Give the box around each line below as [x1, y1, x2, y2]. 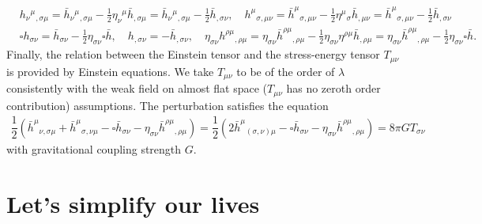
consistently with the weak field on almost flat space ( [6, 80, 268, 97]
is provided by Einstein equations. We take [6, 63, 214, 79]
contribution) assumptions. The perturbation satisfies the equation [6, 97, 329, 113]
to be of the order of [236, 63, 335, 79]
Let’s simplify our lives [6, 187, 260, 219]
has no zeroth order [286, 80, 381, 97]
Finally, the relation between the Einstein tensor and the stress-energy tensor [6, 46, 380, 63]
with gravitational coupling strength [6, 140, 182, 157]
